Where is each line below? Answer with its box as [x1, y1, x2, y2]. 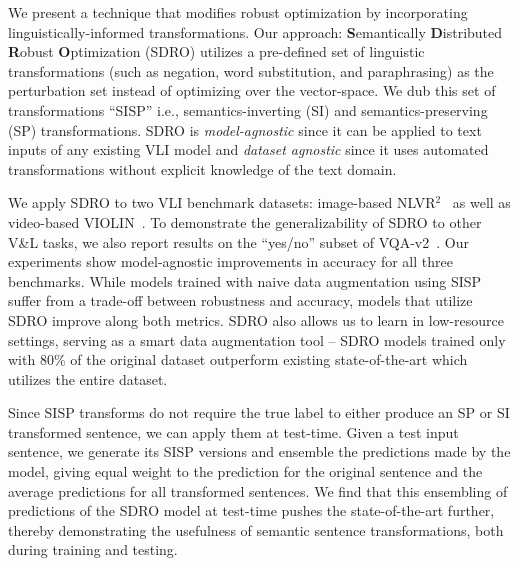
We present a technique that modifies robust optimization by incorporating [8, 2, 468, 22]
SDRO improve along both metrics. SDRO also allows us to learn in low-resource [8, 309, 504, 330]
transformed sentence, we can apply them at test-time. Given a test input [8, 421, 459, 442]
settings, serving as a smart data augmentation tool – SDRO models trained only [8, 329, 506, 350]
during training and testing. [8, 539, 178, 560]
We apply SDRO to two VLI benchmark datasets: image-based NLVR [8, 192, 436, 213]
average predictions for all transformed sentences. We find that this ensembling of [8, 480, 508, 501]
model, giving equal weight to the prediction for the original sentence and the [8, 461, 483, 482]
